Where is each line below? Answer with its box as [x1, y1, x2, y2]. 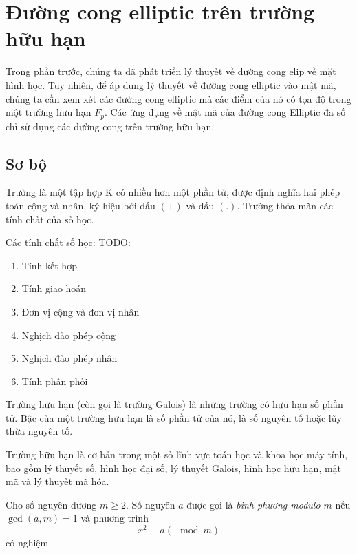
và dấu [186, 198, 215, 212]
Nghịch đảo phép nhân [21, 351, 118, 365]
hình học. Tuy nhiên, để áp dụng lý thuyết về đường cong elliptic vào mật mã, [6, 77, 336, 92]
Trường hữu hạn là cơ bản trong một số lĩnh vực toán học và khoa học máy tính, [6, 447, 348, 462]
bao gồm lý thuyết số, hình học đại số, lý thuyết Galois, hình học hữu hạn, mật [6, 460, 342, 475]
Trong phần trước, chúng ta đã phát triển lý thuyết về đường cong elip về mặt [6, 64, 336, 79]
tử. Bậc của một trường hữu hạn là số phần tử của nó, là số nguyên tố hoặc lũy [6, 410, 342, 424]
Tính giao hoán [21, 281, 87, 296]
